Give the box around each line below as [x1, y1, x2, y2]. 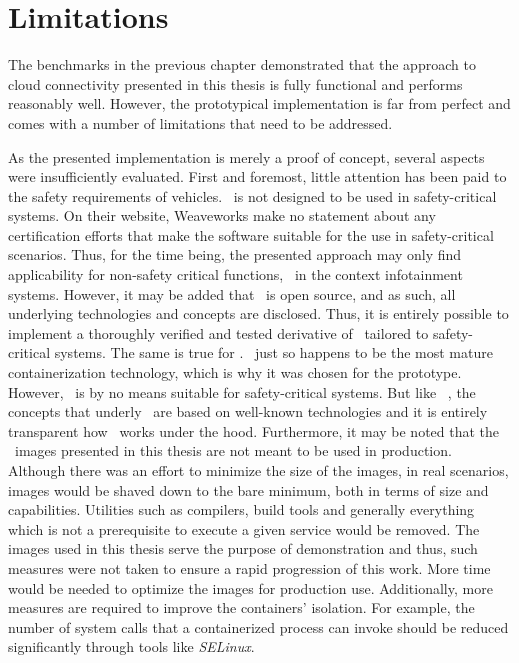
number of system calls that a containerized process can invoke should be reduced [8, 616, 509, 637]
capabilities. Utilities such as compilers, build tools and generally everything [8, 499, 475, 520]
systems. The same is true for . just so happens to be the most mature [54, 342, 493, 363]
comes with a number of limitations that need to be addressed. [8, 112, 393, 133]
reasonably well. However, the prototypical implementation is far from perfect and [8, 93, 511, 114]
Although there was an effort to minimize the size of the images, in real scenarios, [8, 460, 509, 480]
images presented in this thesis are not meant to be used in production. [14, 440, 452, 461]
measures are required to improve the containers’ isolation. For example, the [8, 597, 475, 618]
